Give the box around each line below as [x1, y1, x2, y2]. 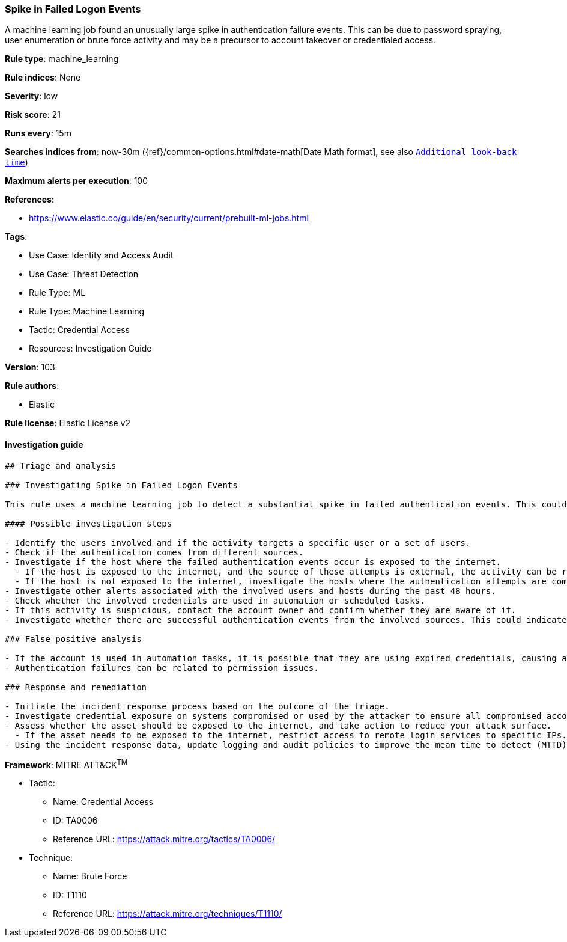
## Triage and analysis [5, 460, 117, 471]
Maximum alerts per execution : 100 [5, 176, 148, 186]
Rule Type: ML [29, 287, 86, 298]
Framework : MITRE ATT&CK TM [5, 757, 128, 770]
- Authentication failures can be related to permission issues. [5, 662, 319, 673]
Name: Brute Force [53, 871, 127, 882]
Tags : [5, 231, 28, 242]
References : [5, 194, 54, 205]
